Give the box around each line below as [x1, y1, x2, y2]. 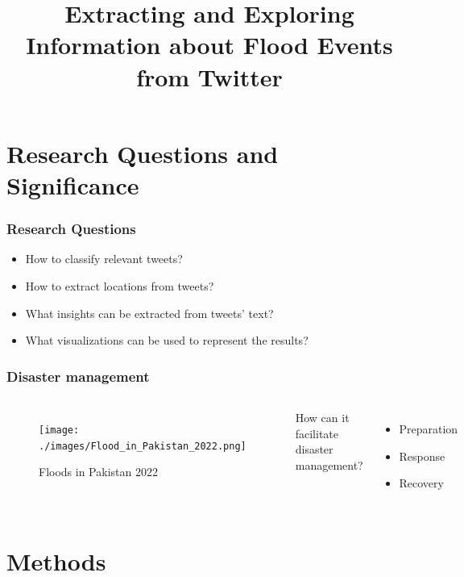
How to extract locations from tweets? [25, 277, 214, 294]
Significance [6, 168, 139, 201]
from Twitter [136, 60, 283, 93]
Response [399, 447, 445, 464]
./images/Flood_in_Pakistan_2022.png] [39, 440, 246, 452]
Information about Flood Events [26, 28, 393, 61]
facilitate [295, 424, 339, 441]
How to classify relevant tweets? [25, 250, 183, 267]
